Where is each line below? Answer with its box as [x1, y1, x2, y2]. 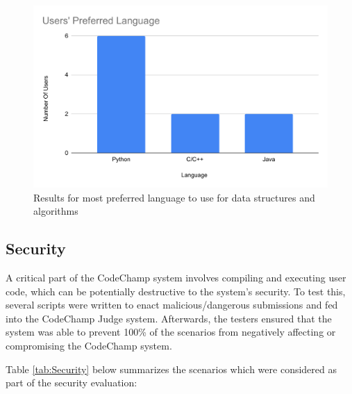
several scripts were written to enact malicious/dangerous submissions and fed [6, 297, 338, 312]
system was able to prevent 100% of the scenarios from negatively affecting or [6, 325, 336, 339]
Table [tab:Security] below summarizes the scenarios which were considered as [6, 361, 337, 376]
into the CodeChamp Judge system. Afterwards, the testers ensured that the [6, 311, 332, 325]
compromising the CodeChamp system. [6, 338, 172, 353]
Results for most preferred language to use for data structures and [33, 190, 315, 204]
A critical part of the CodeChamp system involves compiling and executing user [6, 270, 346, 285]
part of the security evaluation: [6, 375, 137, 390]
